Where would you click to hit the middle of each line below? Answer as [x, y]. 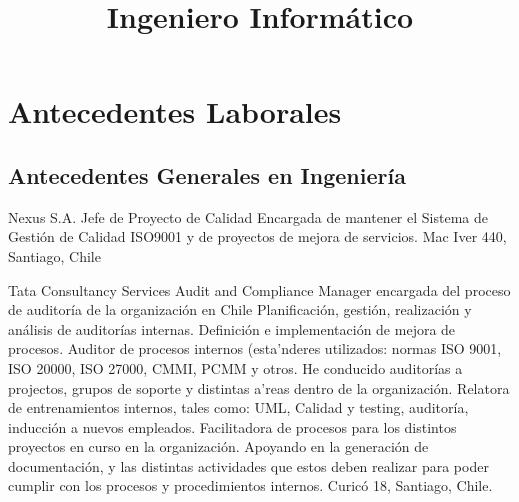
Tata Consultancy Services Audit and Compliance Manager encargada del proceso [259, 289]
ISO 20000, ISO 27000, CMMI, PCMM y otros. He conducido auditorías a [235, 367]
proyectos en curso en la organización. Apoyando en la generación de [218, 446]
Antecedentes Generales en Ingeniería [207, 174]
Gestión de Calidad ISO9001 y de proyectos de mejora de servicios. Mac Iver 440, [257, 236]
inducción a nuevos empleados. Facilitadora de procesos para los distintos [232, 426]
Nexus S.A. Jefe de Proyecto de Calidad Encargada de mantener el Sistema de [248, 216]
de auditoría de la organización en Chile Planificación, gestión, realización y [240, 309]
